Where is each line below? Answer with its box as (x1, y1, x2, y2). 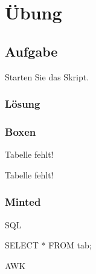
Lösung (5, 96, 40, 111)
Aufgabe (5, 41, 58, 60)
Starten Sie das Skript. (5, 70, 89, 83)
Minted (5, 194, 41, 209)
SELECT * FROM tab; (5, 239, 92, 251)
